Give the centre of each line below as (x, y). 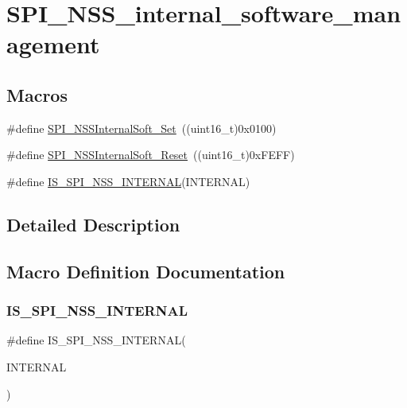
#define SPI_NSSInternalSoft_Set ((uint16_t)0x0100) (141, 128)
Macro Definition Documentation (146, 271)
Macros (37, 94)
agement (53, 44)
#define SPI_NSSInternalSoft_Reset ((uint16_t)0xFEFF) (151, 155)
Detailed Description (93, 224)
